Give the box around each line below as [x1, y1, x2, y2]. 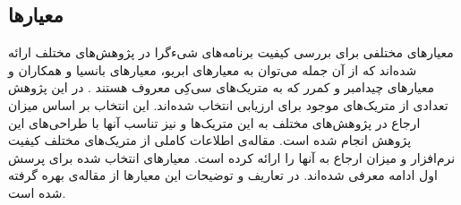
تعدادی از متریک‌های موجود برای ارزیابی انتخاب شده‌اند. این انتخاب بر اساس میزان [8, 95, 448, 114]
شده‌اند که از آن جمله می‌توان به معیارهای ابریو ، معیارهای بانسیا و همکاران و [8, 60, 417, 79]
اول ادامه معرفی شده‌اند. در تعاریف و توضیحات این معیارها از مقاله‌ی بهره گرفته [8, 166, 438, 184]
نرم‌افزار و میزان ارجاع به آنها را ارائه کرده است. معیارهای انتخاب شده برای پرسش [8, 148, 456, 167]
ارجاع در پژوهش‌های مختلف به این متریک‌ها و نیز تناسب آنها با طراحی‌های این [8, 113, 421, 132]
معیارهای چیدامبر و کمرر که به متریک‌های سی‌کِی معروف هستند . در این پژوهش [8, 78, 434, 97]
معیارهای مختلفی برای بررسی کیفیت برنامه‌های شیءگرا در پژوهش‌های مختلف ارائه [8, 43, 454, 62]
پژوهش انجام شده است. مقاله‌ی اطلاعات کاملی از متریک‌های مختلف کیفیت [8, 131, 412, 149]
